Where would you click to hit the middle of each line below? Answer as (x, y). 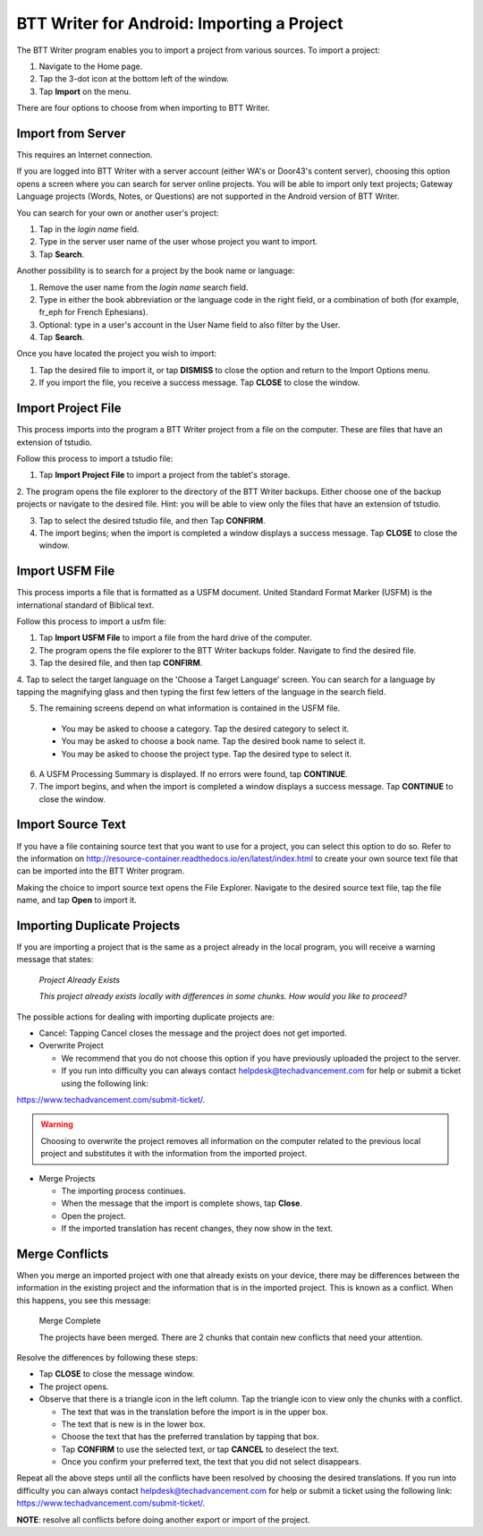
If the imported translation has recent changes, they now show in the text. (197, 1229)
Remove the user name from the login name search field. (144, 287)
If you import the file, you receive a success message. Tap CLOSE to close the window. (199, 383)
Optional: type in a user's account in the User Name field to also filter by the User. (190, 324)
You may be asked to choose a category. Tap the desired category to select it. (205, 729)
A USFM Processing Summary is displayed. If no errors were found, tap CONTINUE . (193, 773)
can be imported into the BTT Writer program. (101, 871)
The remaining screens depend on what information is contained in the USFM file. (190, 708)
